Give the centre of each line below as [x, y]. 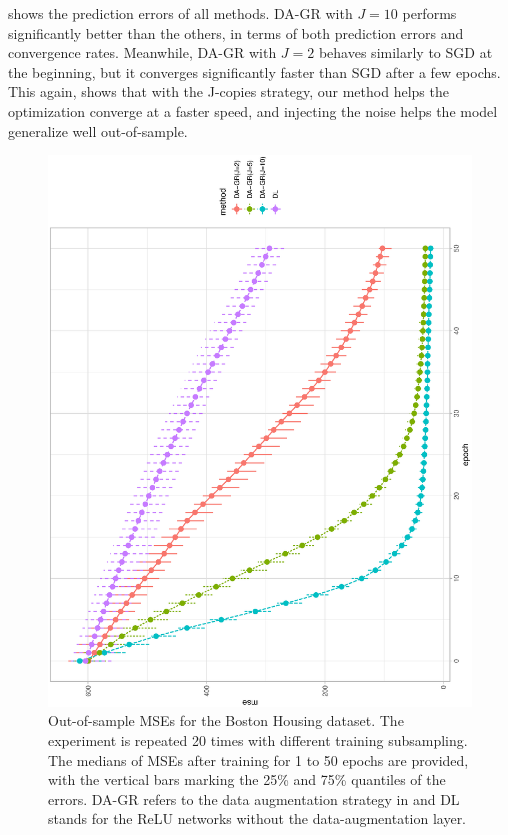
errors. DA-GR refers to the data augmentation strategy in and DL [254, 798]
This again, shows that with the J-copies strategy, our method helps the [228, 91]
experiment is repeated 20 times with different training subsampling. [258, 740]
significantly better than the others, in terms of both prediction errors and [236, 32]
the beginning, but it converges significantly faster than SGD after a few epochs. [254, 71]
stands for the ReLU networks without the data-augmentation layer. [257, 818]
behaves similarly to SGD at [405, 52]
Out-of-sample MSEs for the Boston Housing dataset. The [226, 720]
